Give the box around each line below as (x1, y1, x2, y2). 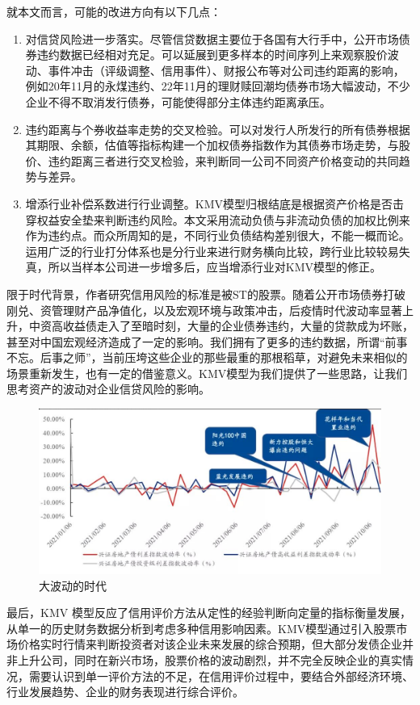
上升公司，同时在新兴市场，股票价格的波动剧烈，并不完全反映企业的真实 (17, 651, 402, 668)
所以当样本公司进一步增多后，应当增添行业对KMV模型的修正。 (48, 258, 382, 275)
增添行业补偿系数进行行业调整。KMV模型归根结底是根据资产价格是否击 (25, 195, 405, 212)
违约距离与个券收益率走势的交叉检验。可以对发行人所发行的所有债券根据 (25, 120, 410, 137)
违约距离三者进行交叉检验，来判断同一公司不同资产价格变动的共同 (48, 152, 399, 169)
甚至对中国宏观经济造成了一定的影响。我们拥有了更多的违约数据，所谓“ (6, 333, 385, 350)
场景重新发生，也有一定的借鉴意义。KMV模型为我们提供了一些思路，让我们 (6, 364, 408, 381)
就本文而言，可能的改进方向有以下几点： (6, 3, 221, 19)
